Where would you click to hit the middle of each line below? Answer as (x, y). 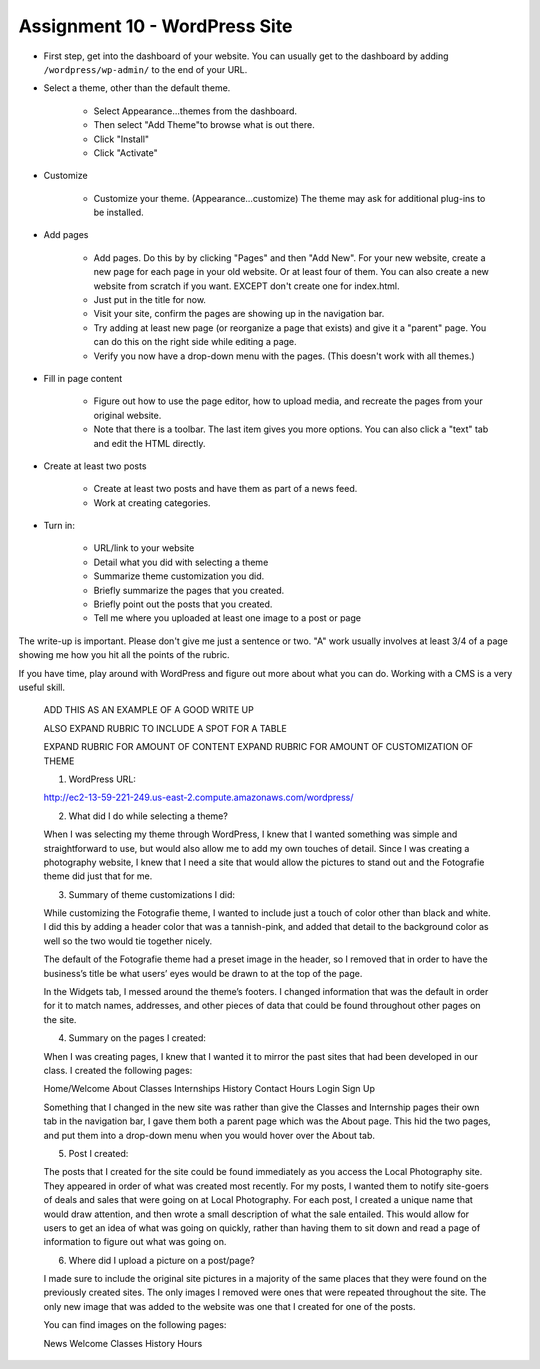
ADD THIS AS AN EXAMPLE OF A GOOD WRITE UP (148, 710)
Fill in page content (83, 378)
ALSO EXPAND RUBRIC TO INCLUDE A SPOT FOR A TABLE (165, 728)
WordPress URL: (102, 779)
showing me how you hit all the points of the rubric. (124, 655)
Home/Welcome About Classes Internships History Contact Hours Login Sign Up (209, 1089)
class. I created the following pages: (118, 1070)
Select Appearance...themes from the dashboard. (195, 111)
